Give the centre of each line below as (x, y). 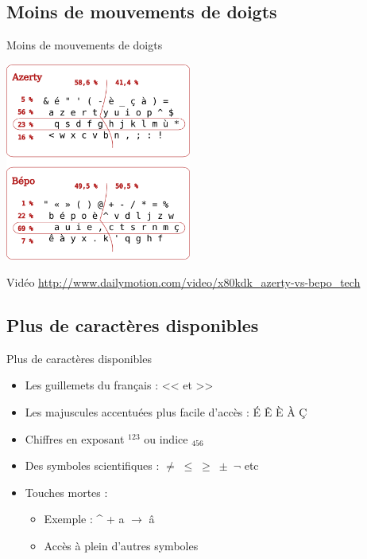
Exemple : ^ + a (84, 519)
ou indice (166, 438)
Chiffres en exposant (75, 438)
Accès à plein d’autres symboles (121, 545)
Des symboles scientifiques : (92, 465)
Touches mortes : (66, 492)
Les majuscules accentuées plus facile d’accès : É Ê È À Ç (166, 412)
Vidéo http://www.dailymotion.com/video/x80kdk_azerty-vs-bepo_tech (183, 282)
